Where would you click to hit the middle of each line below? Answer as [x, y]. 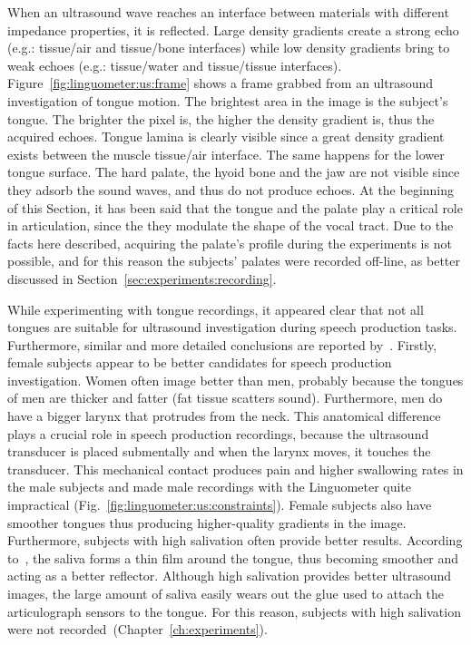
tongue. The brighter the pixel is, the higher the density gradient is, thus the [221, 118]
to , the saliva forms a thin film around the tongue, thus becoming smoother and [233, 557]
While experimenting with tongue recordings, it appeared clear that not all [216, 309]
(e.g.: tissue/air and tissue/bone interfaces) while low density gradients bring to [229, 48]
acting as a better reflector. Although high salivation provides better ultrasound [230, 576]
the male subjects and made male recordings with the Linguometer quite [210, 487]
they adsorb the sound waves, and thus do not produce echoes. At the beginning [231, 189]
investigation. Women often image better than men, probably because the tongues [235, 380]
